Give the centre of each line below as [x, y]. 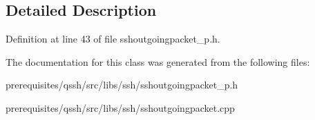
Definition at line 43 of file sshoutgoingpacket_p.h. [113, 39]
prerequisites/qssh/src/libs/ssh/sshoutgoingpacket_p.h [122, 85]
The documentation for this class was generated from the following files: [158, 61]
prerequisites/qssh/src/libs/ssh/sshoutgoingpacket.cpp [120, 107]
